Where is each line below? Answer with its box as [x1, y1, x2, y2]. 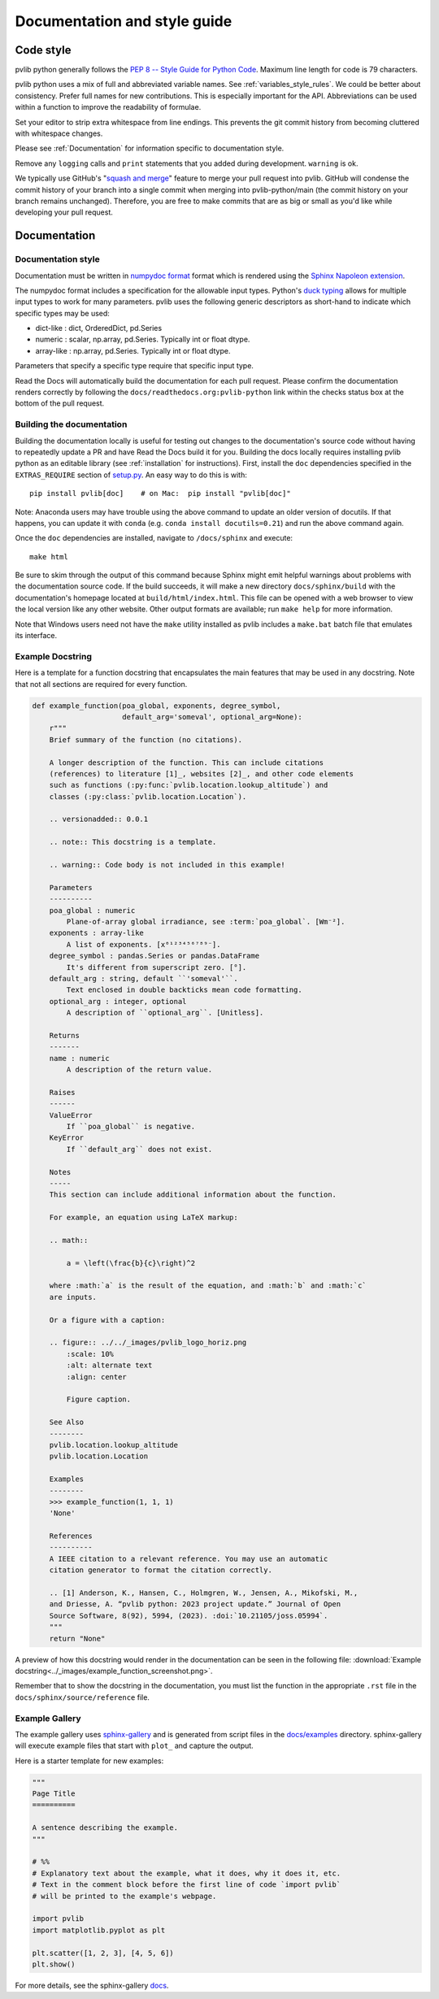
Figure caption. [66, 1395, 132, 1404]
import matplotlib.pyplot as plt [32, 1925, 166, 1935]
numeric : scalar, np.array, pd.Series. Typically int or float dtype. [35, 334, 250, 345]
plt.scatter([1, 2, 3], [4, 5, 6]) [32, 1948, 174, 1958]
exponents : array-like [49, 928, 144, 938]
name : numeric [49, 1054, 110, 1063]
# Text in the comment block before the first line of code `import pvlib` [32, 1880, 341, 1889]
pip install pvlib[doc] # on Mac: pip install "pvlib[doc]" [29, 489, 292, 498]
